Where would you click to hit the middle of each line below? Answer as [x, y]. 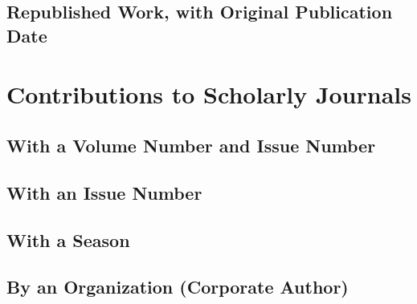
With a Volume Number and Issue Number [191, 145]
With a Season [68, 239]
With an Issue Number [104, 192]
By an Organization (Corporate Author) [178, 287]
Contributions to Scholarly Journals [209, 94]
